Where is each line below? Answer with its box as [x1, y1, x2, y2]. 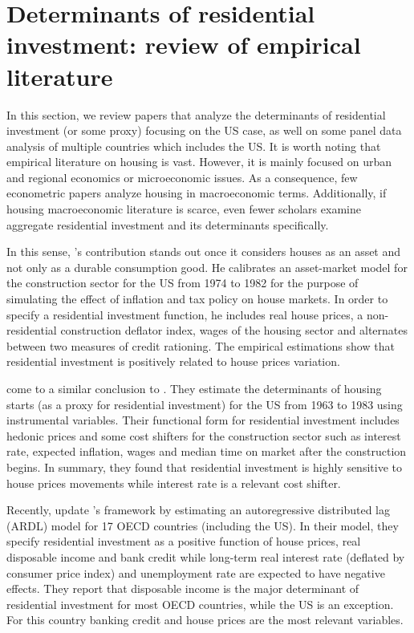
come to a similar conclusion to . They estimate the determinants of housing [6, 380, 382, 396]
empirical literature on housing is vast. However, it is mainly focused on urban [6, 153, 392, 170]
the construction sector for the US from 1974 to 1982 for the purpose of [6, 274, 359, 291]
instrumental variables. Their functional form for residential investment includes [6, 412, 400, 428]
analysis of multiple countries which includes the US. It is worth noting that [6, 137, 381, 154]
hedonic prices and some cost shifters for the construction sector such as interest [6, 427, 401, 444]
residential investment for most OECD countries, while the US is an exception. [6, 595, 394, 612]
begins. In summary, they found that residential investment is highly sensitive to [6, 458, 402, 475]
